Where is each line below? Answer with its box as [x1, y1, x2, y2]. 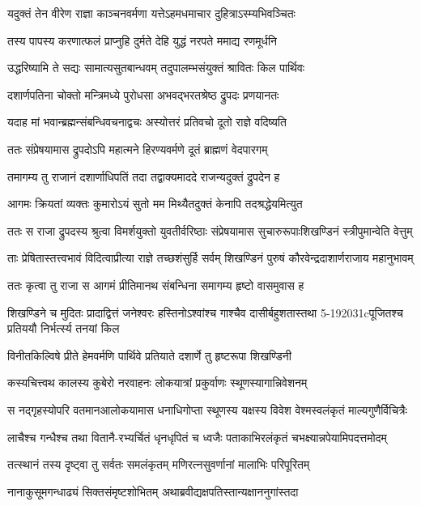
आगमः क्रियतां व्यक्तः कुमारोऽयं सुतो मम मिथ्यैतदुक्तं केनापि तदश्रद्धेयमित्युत [7, 195, 303, 212]
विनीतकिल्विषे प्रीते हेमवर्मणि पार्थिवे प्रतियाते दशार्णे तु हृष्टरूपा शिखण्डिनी [7, 347, 291, 364]
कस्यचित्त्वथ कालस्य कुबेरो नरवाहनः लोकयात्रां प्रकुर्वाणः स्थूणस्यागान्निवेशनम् [7, 374, 308, 391]
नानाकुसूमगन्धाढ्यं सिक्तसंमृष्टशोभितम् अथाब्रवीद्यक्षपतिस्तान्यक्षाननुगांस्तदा [7, 483, 299, 500]
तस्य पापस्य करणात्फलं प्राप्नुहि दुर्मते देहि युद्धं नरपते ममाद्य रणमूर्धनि [7, 32, 278, 49]
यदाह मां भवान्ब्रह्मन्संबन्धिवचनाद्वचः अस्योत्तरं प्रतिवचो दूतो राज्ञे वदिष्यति [7, 113, 287, 130]
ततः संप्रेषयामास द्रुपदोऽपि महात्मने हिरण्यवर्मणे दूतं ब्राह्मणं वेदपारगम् [7, 140, 268, 157]
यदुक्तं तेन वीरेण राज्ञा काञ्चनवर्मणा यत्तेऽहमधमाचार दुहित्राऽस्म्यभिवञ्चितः [7, 5, 296, 21]
